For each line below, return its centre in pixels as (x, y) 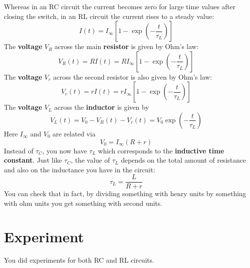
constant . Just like (33, 160)
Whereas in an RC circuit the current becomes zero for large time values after (120, 6)
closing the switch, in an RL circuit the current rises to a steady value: (109, 16)
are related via (74, 133)
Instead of (19, 150)
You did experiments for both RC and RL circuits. (79, 260)
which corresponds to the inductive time (161, 150)
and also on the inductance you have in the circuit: (80, 169)
